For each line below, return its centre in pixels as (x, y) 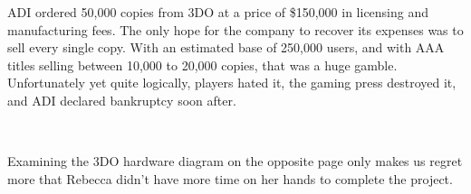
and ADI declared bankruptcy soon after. (122, 100)
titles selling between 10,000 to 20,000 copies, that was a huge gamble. (202, 65)
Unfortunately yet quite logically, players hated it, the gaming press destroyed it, (232, 83)
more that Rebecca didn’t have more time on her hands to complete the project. (230, 178)
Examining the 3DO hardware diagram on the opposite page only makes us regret (235, 161)
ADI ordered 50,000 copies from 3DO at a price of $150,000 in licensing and (218, 12)
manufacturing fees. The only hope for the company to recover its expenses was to (235, 29)
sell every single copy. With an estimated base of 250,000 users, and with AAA (226, 47)
